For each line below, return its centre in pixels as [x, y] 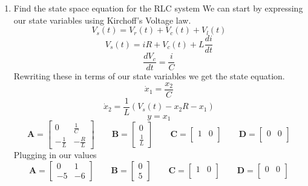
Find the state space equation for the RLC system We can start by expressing [158, 8]
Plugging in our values [55, 155]
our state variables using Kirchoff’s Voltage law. [102, 20]
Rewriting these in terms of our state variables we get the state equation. [149, 76]
